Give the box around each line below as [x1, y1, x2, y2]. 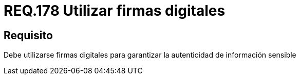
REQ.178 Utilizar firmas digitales [4, 2, 226, 19]
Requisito [4, 29, 53, 42]
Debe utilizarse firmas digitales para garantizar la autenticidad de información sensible [4, 50, 296, 60]
